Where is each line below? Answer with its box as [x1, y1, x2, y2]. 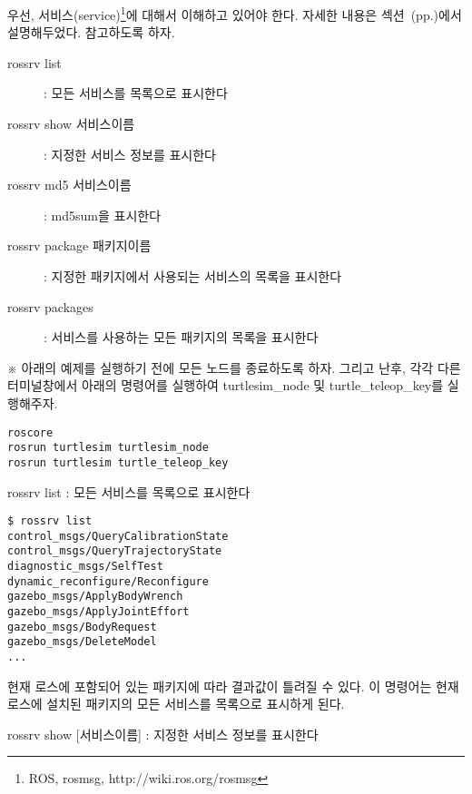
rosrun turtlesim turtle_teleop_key [7, 456, 229, 469]
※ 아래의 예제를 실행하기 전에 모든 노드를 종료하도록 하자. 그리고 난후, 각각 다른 [7, 358, 461, 377]
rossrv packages [7, 297, 93, 316]
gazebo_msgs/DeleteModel [7, 635, 157, 649]
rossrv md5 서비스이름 [7, 175, 132, 194]
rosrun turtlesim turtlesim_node [7, 441, 209, 455]
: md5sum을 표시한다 [44, 205, 162, 224]
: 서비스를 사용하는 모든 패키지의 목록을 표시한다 [44, 328, 319, 347]
